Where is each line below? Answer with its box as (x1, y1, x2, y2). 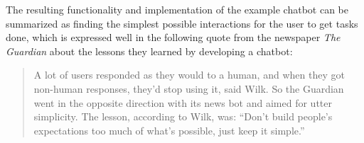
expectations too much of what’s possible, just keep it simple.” (33, 122, 305, 137)
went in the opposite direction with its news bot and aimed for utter (33, 95, 332, 110)
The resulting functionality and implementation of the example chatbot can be (6, 2, 348, 16)
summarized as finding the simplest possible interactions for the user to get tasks (6, 16, 358, 30)
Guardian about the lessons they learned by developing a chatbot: (6, 43, 293, 58)
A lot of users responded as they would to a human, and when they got (33, 67, 345, 82)
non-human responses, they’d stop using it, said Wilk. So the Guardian (33, 81, 344, 96)
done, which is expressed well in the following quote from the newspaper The (6, 30, 341, 45)
